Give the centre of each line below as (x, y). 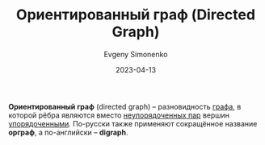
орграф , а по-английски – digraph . (68, 132)
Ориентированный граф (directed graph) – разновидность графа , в (125, 106)
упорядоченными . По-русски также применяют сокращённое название (133, 123)
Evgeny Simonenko (136, 54)
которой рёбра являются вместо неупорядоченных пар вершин (119, 115)
